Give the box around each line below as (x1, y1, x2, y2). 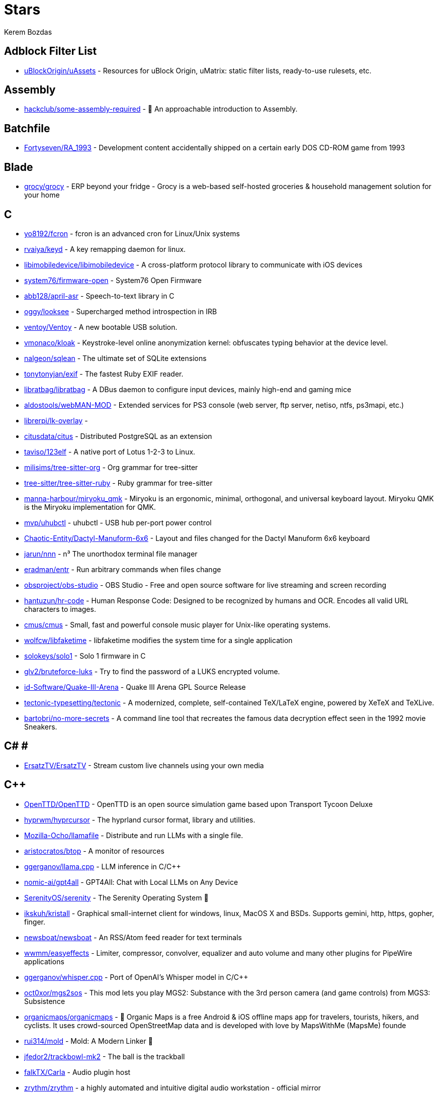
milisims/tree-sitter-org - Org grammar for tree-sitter (24, 463, 198, 472)
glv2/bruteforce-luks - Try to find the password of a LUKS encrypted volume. (24, 667, 280, 676)
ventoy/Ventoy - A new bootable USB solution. (24, 322, 178, 331)
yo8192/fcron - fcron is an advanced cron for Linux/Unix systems (24, 229, 240, 238)
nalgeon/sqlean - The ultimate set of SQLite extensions (24, 353, 207, 362)
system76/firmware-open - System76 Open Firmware (24, 276, 202, 285)
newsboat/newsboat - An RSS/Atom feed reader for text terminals (24, 933, 242, 942)
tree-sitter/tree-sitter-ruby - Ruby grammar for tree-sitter (24, 478, 213, 487)
